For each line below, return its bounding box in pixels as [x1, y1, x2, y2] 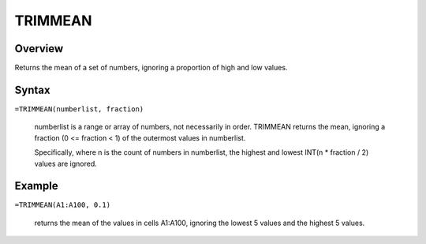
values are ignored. [34, 159, 98, 168]
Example [14, 179, 58, 193]
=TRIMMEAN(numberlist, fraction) [14, 104, 144, 114]
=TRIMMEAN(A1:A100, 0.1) [14, 201, 110, 209]
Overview [14, 42, 64, 55]
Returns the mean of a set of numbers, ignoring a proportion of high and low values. [14, 63, 288, 73]
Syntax [14, 83, 50, 96]
